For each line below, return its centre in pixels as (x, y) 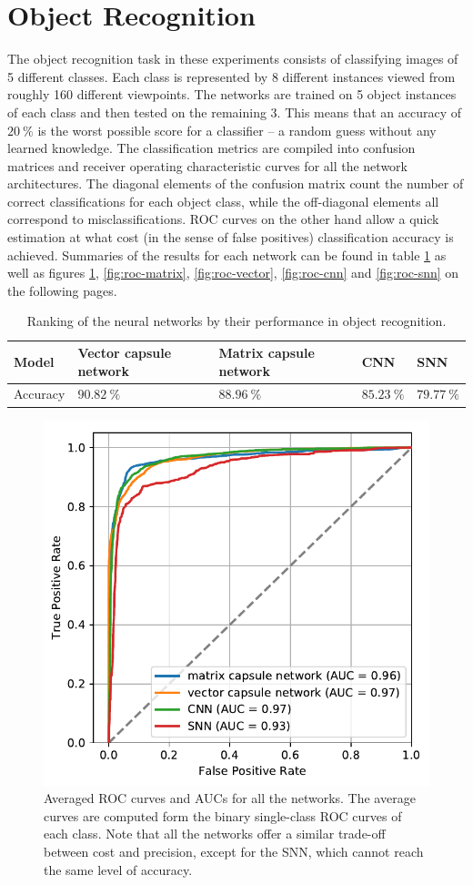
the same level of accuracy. (118, 869)
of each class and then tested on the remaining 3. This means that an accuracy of (234, 112)
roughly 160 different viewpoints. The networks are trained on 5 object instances (232, 94)
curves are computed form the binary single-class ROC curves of (223, 815)
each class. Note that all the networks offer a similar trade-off (215, 834)
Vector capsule (125, 353)
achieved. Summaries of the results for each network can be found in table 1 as (227, 254)
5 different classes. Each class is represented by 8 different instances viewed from (231, 76)
